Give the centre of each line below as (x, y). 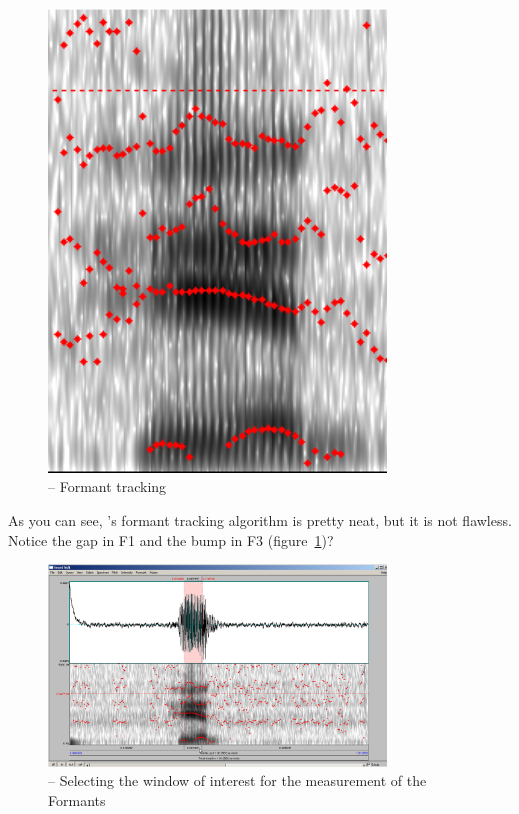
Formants (77, 799)
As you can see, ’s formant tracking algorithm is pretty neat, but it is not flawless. (260, 520)
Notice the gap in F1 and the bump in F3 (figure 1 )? (171, 539)
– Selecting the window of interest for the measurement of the (237, 780)
